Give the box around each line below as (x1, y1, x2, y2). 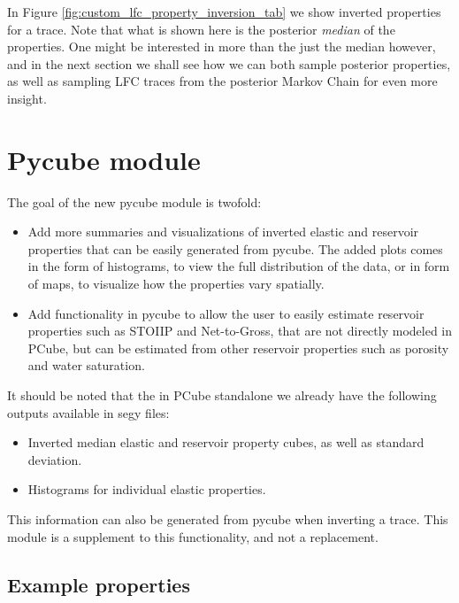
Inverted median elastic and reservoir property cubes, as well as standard (27, 433, 425, 452)
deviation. (27, 450, 82, 468)
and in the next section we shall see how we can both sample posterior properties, (7, 54, 451, 73)
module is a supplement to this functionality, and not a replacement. (7, 527, 379, 545)
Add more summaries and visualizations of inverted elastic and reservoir (27, 222, 419, 241)
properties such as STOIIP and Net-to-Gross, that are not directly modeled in (27, 321, 453, 340)
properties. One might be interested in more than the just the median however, (7, 37, 436, 56)
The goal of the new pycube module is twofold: (7, 192, 262, 211)
